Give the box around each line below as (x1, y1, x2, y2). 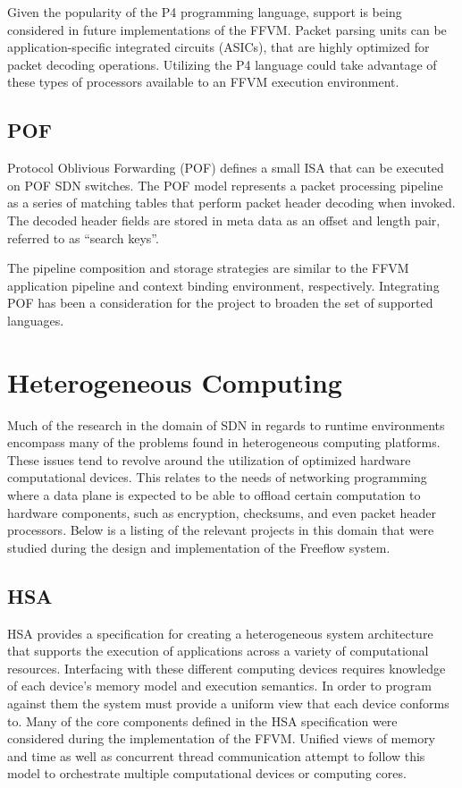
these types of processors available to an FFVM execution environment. (7, 72, 399, 91)
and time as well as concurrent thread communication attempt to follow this (7, 746, 425, 765)
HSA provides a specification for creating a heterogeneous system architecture (7, 623, 433, 642)
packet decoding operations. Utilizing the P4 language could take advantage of (7, 55, 437, 73)
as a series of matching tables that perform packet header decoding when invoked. (7, 193, 456, 212)
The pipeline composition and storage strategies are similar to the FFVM (7, 258, 409, 277)
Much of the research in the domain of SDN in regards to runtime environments (7, 415, 445, 434)
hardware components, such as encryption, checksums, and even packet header (7, 503, 437, 521)
